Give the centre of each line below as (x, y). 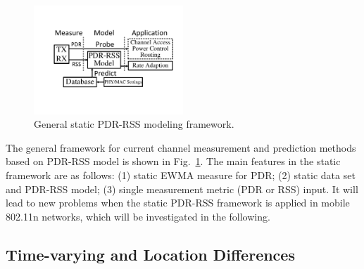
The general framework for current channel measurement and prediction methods (181, 147)
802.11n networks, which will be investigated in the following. (138, 216)
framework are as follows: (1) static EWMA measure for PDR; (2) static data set (181, 175)
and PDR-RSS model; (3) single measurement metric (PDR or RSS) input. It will (182, 189)
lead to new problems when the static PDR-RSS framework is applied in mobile (178, 203)
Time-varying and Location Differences (150, 254)
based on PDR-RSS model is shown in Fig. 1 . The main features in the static (173, 161)
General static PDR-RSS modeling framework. (134, 124)
